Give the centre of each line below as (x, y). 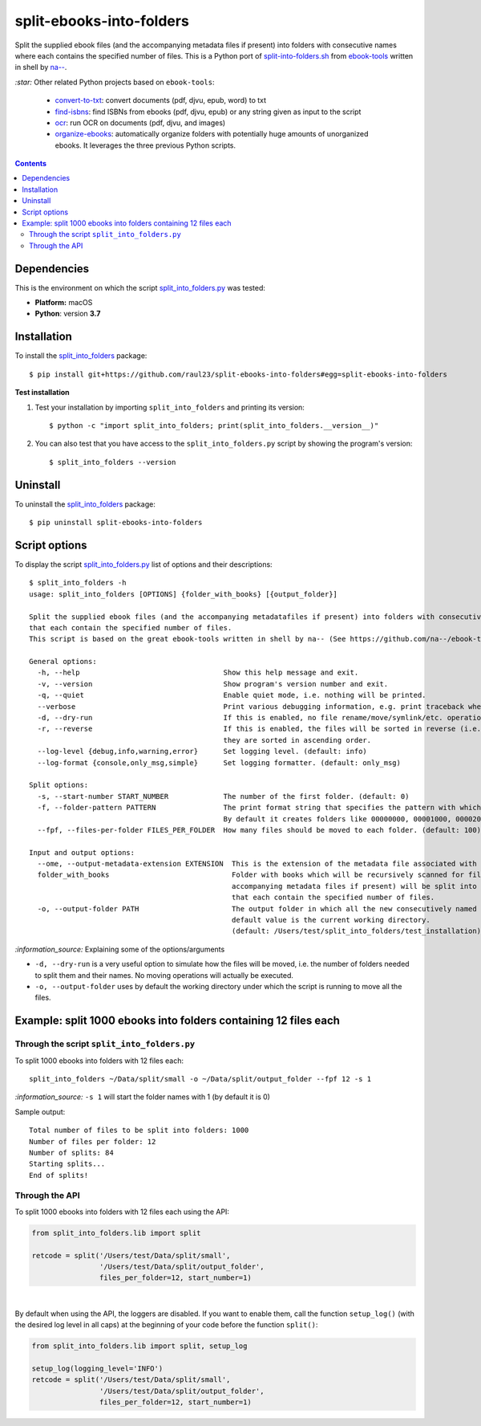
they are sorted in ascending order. (297, 740)
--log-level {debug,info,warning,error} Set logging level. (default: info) (202, 752)
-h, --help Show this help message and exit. (198, 673)
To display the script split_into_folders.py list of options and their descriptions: (143, 564)
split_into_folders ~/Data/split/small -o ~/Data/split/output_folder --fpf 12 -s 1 (200, 1079)
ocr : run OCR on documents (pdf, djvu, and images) (140, 122)
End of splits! (59, 1175)
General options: (63, 662)
